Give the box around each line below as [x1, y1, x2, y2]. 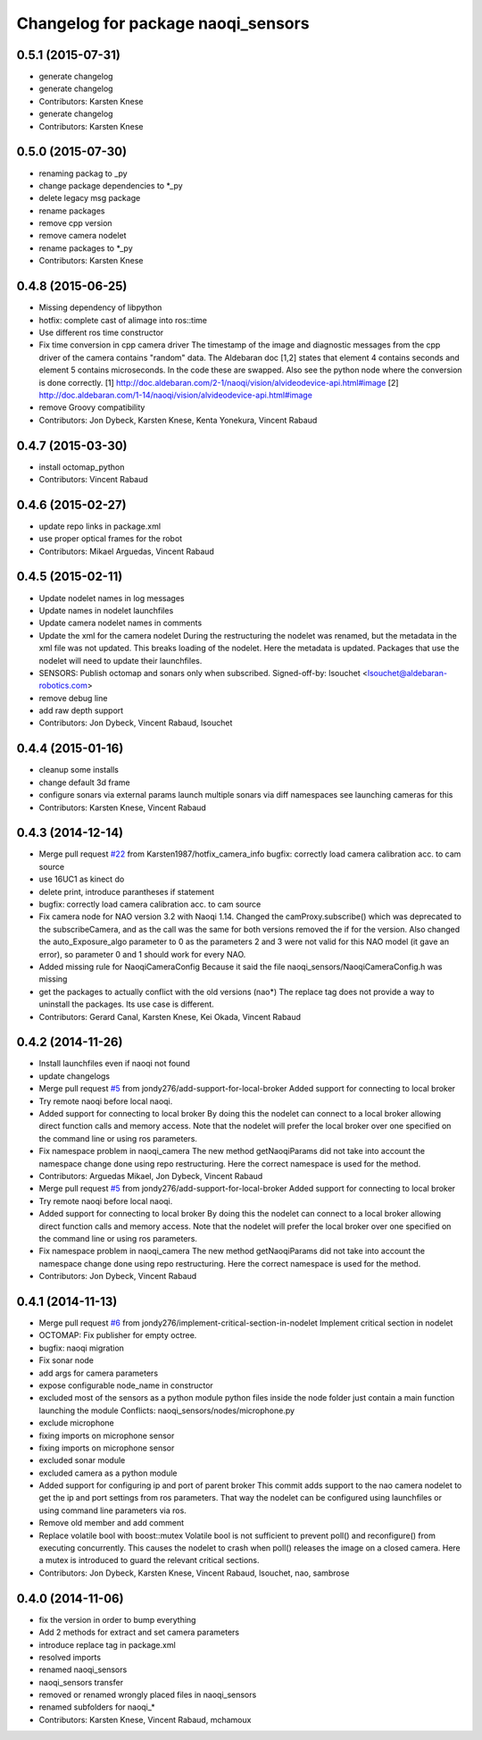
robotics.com [38, 680, 88, 691]
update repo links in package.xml [38, 521, 161, 531]
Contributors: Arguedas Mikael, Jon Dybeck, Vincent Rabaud [38, 1170, 263, 1181]
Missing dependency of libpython [38, 302, 162, 313]
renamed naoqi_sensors [38, 1664, 128, 1675]
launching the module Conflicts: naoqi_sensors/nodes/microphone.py [38, 1405, 295, 1416]
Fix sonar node [38, 1355, 94, 1366]
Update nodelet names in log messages [38, 592, 185, 603]
